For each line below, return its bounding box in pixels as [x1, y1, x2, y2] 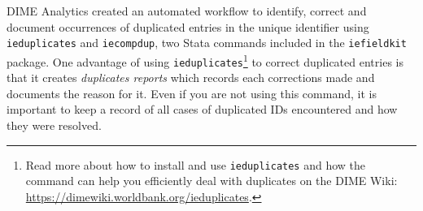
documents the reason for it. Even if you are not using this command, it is [7, 84, 377, 101]
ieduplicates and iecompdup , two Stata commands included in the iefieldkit [7, 34, 407, 51]
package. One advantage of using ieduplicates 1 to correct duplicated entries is [7, 50, 403, 70]
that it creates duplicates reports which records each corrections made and [7, 69, 375, 86]
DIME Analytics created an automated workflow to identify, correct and [7, 2, 367, 19]
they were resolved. [7, 116, 102, 133]
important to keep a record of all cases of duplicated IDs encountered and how [7, 101, 398, 118]
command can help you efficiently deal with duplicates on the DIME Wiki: [25, 172, 398, 189]
